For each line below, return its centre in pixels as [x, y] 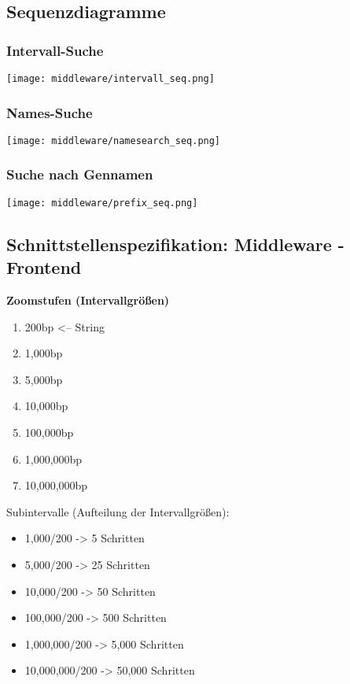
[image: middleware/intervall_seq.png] [111, 79]
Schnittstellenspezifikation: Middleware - [175, 244]
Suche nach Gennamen [80, 174]
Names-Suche [50, 112]
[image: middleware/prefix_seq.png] [102, 203]
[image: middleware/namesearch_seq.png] [114, 140]
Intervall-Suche [55, 50]
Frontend [44, 267]
